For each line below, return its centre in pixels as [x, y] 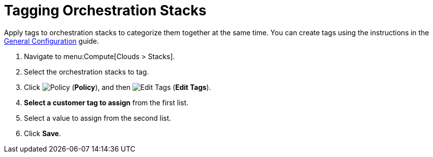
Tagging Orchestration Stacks [105, 10]
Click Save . [43, 133]
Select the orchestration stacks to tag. [86, 72]
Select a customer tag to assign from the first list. [106, 102]
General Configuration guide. [52, 41]
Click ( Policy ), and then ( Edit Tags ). [118, 87]
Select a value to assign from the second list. [98, 118]
